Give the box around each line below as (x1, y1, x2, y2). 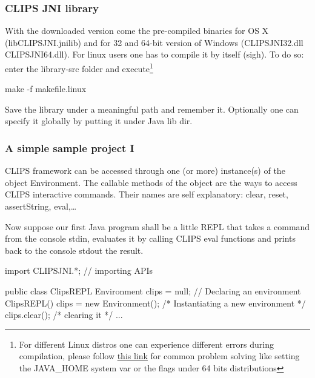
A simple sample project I (5, 140, 134, 155)
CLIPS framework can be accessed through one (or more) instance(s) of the (5, 164, 285, 177)
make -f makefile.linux (5, 82, 87, 95)
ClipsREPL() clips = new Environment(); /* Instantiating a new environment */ (5, 296, 306, 309)
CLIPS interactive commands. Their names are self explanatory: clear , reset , (5, 188, 288, 201)
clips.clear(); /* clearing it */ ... (5, 308, 123, 321)
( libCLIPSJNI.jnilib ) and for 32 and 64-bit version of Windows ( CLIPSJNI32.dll (5, 36, 303, 48)
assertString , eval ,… (5, 200, 77, 213)
